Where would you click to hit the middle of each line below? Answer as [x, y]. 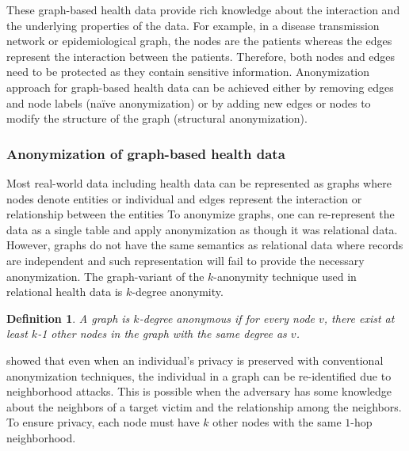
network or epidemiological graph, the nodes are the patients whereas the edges [199, 41]
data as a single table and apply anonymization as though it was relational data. [202, 229]
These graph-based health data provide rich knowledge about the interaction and [203, 9]
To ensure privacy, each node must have [103, 422]
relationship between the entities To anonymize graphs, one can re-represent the [201, 214]
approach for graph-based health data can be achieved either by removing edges [200, 87]
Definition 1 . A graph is [68, 318]
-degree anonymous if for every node [227, 318]
